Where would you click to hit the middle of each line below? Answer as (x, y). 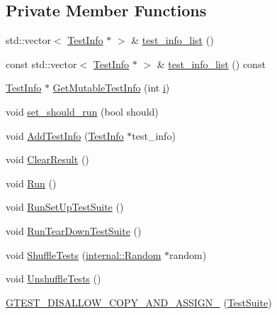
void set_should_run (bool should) (82, 111)
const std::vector (41, 63)
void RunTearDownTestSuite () (74, 230)
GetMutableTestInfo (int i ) (111, 88)
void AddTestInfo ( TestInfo (65, 135)
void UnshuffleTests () (53, 278)
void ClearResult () (47, 159)
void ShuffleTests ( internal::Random (84, 254)
